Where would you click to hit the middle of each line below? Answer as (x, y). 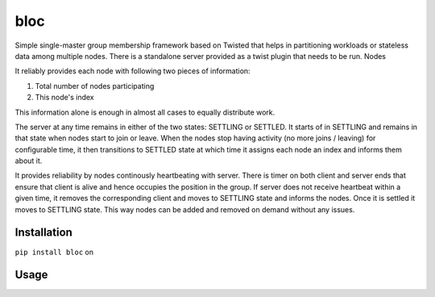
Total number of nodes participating (95, 86)
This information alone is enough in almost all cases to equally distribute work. (145, 112)
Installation (43, 233)
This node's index (64, 98)
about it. (29, 161)
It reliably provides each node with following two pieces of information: (133, 71)
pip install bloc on (54, 252)
